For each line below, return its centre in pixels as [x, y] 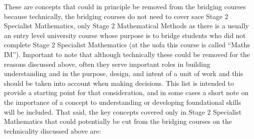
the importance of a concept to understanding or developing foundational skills [123, 102]
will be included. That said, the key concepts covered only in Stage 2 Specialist [123, 111]
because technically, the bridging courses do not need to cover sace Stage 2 [116, 16]
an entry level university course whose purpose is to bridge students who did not [125, 35]
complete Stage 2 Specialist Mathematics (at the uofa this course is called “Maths [127, 45]
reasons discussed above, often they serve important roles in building [107, 64]
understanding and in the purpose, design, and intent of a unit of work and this [124, 73]
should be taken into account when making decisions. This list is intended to [119, 83]
